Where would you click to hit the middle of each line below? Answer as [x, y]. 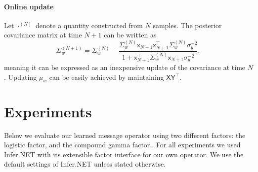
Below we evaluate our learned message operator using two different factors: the [125, 135]
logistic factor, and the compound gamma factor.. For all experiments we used [122, 145]
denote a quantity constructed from [89, 25]
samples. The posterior [187, 25]
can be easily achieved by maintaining [107, 77]
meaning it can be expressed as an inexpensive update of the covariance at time [125, 67]
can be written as [130, 35]
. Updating [21, 77]
